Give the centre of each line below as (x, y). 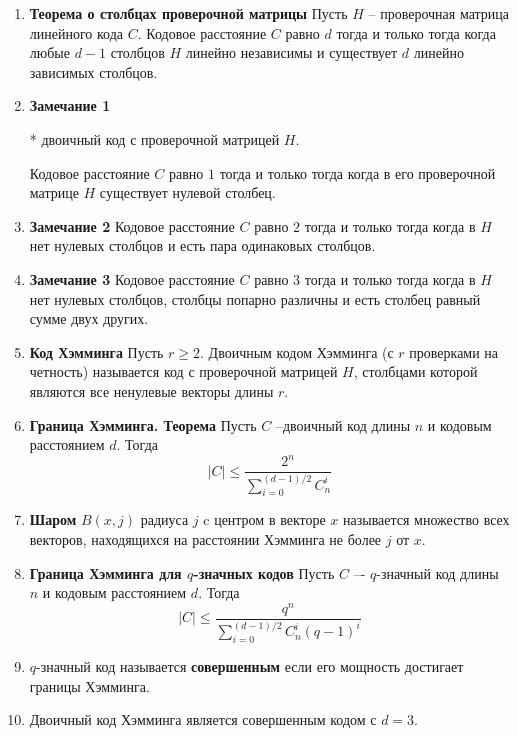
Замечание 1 (70, 105)
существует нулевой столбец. (187, 192)
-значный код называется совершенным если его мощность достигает (250, 666)
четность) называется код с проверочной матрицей (183, 371)
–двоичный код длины (343, 424)
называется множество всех (426, 519)
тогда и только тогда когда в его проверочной (357, 172)
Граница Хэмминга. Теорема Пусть (143, 424)
